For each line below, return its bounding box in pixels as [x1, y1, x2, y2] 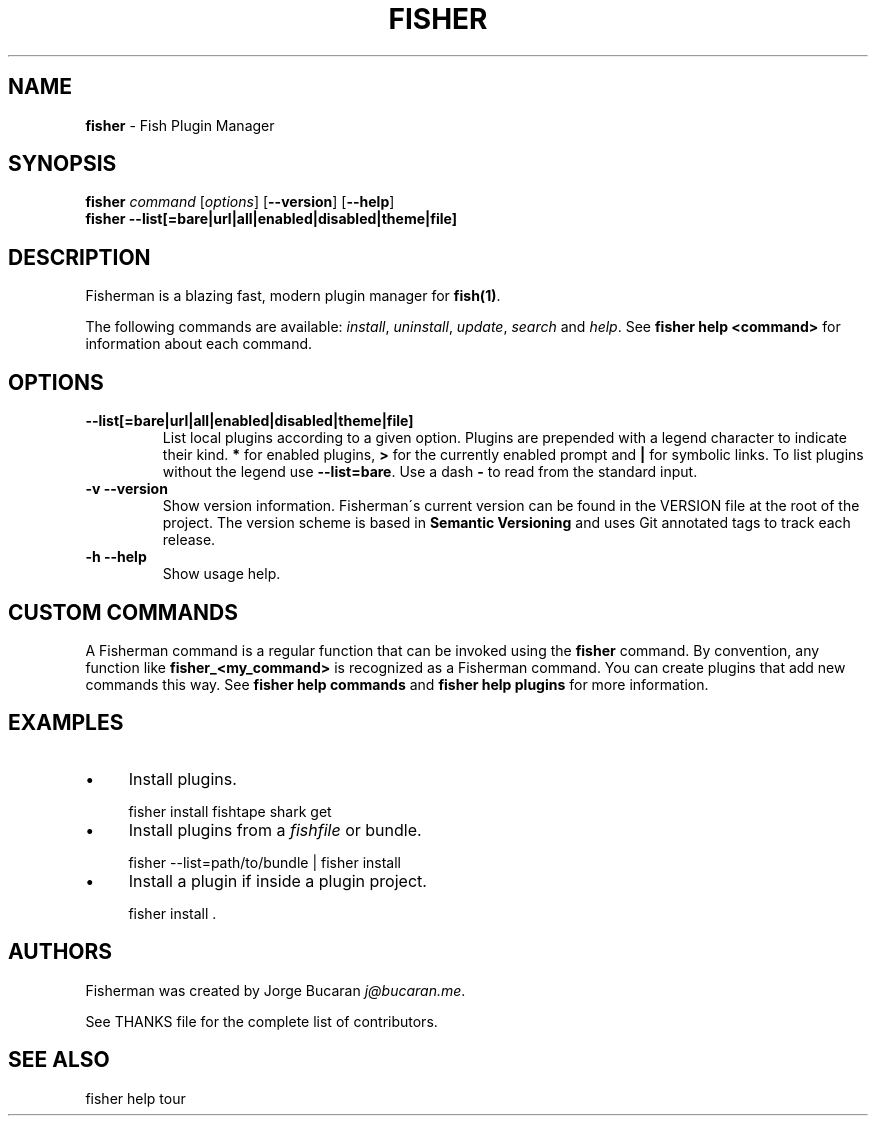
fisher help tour [85, 1089, 186, 1107]
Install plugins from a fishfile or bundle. [128, 819, 422, 840]
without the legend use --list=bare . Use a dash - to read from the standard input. [162, 463, 698, 481]
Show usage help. [162, 565, 281, 583]
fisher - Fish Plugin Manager [85, 116, 275, 134]
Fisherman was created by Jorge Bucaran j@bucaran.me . [85, 981, 466, 999]
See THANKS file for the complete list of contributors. [85, 1012, 438, 1030]
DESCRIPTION [8, 244, 151, 270]
